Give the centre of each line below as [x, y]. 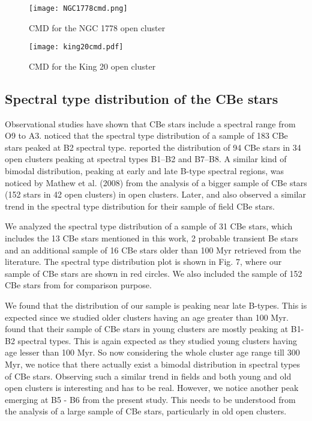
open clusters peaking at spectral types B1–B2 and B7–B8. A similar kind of [146, 159]
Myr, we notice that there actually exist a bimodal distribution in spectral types [153, 364]
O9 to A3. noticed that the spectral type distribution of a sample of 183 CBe [146, 135]
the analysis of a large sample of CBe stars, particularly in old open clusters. [146, 411]
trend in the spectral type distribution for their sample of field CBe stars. [140, 206]
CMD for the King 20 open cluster [92, 66]
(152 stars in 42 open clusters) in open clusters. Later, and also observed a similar [155, 194]
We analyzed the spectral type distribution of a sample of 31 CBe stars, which [149, 226]
